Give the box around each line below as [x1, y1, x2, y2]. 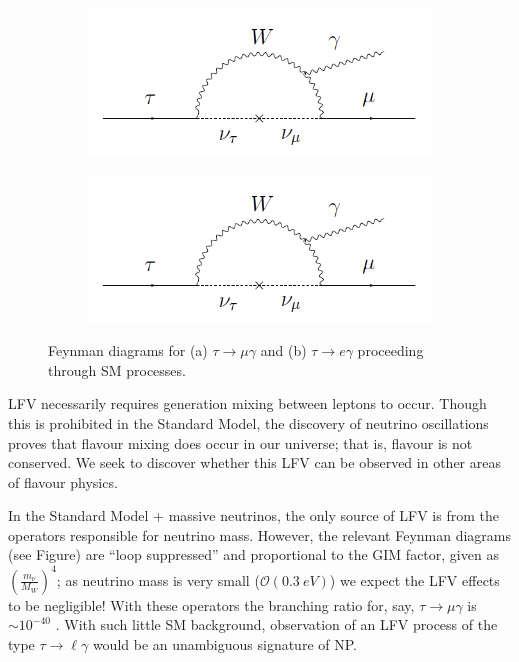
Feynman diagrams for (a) [48, 340, 208, 361]
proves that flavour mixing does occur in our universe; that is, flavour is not [8, 432, 473, 453]
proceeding [357, 340, 424, 361]
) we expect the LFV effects [329, 569, 500, 590]
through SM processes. [48, 359, 186, 380]
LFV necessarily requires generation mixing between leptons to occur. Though [8, 393, 487, 414]
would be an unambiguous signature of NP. [92, 633, 357, 654]
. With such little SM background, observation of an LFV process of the [55, 614, 498, 635]
